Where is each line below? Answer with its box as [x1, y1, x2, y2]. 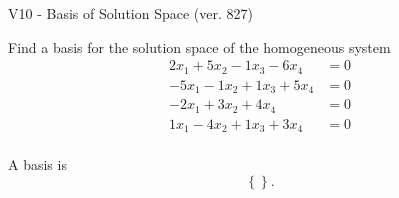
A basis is [8, 154, 67, 175]
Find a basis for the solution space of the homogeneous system [8, 36, 391, 57]
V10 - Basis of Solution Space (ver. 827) [8, 3, 253, 23]
